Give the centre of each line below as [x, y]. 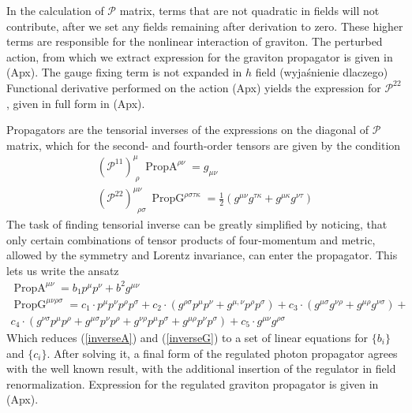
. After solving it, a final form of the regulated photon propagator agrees [222, 353]
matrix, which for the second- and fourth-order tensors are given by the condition [204, 145]
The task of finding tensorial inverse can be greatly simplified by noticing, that [197, 224]
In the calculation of [55, 10]
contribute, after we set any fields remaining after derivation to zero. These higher [205, 26]
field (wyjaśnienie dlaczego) [322, 72]
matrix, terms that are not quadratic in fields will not [249, 10]
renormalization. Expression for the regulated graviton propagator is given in [193, 383]
